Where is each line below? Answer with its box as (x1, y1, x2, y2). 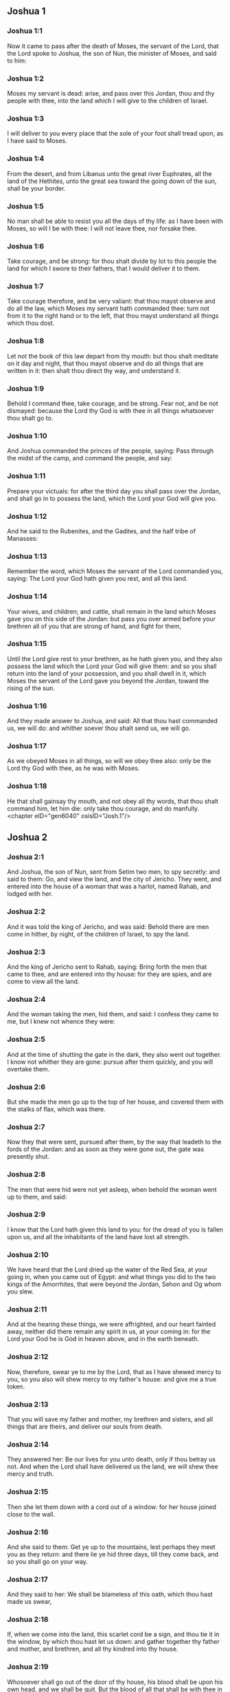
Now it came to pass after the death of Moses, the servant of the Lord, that (7, 41, 219, 50)
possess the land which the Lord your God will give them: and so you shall (7, 662, 217, 670)
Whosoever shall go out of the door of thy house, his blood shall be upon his (7, 1678, 223, 1686)
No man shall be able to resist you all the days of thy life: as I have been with (7, 217, 223, 225)
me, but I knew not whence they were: (7, 1018, 115, 1026)
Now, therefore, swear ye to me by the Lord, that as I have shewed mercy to (7, 1367, 222, 1375)
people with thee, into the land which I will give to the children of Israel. (7, 96, 208, 105)
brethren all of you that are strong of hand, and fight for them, (7, 622, 182, 630)
